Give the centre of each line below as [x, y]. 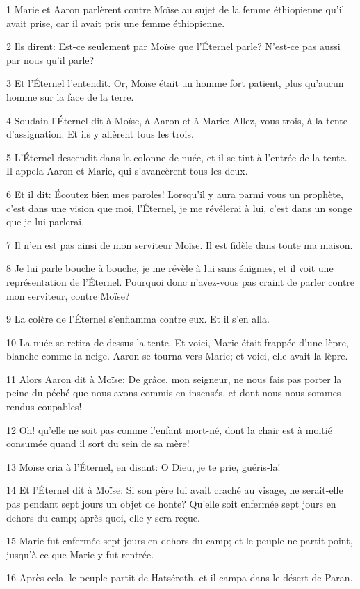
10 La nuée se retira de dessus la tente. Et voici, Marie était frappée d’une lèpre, [178, 342]
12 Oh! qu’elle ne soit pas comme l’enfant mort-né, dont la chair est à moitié [169, 429]
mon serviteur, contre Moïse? [68, 295]
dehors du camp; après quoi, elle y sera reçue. [103, 517]
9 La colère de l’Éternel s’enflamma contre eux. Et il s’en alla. [138, 319]
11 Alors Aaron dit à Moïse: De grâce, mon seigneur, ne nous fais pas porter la [174, 379]
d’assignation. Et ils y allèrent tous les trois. [100, 134]
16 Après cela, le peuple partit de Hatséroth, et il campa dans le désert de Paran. [180, 578]
